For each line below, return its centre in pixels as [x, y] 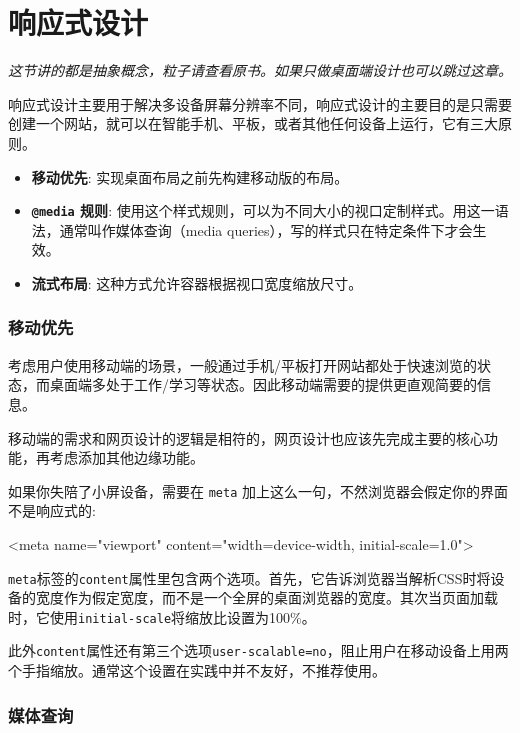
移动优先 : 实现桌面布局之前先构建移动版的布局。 [190, 176]
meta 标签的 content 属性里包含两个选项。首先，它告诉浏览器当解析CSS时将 [249, 577]
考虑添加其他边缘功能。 [126, 457]
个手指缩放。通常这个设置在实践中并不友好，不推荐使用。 [197, 670]
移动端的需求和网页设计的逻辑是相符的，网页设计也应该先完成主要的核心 [246, 437]
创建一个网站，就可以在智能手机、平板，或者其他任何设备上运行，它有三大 [253, 123]
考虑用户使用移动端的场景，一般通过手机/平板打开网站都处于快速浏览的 [242, 364]
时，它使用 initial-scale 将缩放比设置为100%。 [162, 616]
